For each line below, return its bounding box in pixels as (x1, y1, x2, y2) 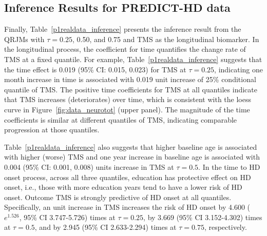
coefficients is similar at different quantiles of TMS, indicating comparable (4, 114, 237, 125)
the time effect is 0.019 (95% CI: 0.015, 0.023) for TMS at (4, 64, 186, 74)
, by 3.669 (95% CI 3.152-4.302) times (143, 211, 262, 222)
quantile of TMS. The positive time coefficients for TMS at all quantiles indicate (4, 84, 257, 94)
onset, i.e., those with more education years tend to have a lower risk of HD (4, 182, 242, 192)
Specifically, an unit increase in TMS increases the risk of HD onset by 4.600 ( (4, 202, 251, 212)
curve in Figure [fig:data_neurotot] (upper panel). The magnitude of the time (4, 104, 250, 114)
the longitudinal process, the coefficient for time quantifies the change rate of (4, 44, 246, 54)
